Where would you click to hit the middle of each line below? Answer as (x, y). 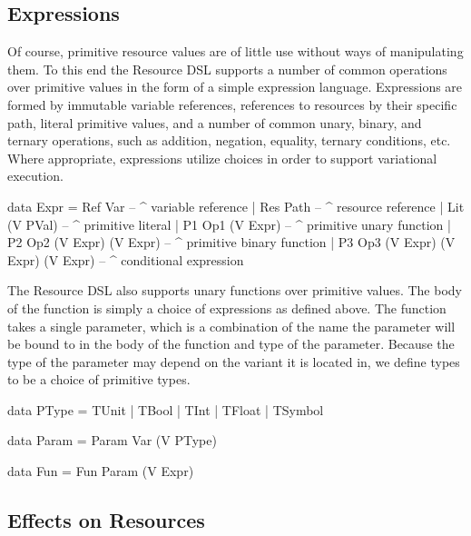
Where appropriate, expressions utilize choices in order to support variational (222, 158)
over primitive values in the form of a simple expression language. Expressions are (235, 87)
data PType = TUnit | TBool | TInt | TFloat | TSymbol (166, 409)
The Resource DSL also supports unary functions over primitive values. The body (235, 290)
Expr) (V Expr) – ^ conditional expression (126, 259)
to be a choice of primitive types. (99, 379)
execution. (35, 176)
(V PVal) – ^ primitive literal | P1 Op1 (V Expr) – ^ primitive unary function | (229, 224)
